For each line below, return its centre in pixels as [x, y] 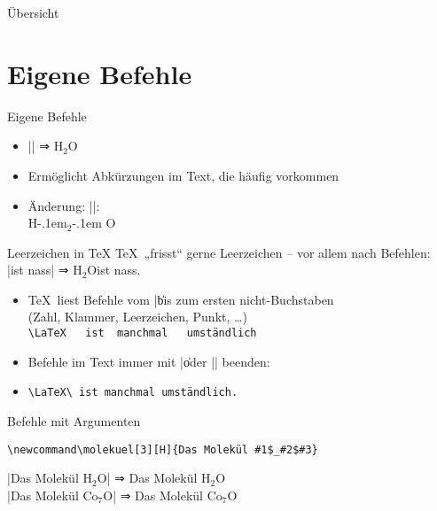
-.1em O [94, 223]
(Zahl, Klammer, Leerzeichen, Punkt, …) [137, 317]
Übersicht [33, 12]
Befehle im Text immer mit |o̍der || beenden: [149, 361]
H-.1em [47, 223]
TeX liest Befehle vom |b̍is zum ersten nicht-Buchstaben [181, 299]
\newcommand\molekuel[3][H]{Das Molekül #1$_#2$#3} [163, 449]
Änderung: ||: [64, 205]
